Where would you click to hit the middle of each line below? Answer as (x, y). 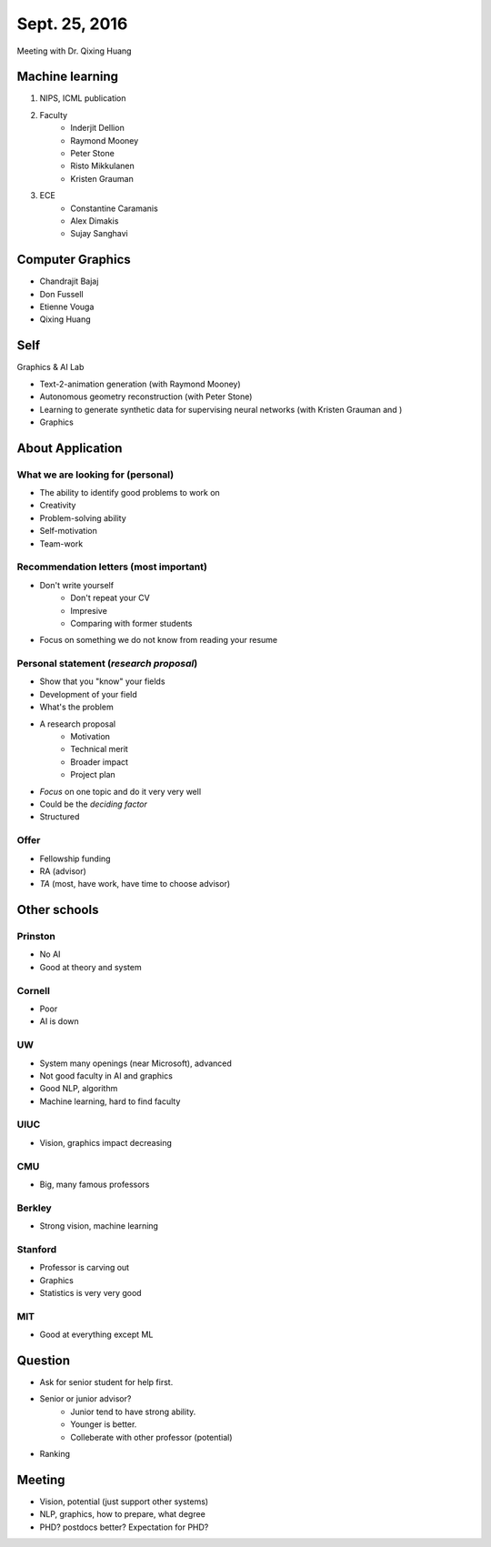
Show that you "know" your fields (102, 681)
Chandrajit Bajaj (69, 281)
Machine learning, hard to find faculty (110, 1101)
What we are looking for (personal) (95, 475)
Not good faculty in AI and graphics (106, 1075)
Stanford (37, 1249)
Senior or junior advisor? (85, 1399)
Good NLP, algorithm (79, 1089)
